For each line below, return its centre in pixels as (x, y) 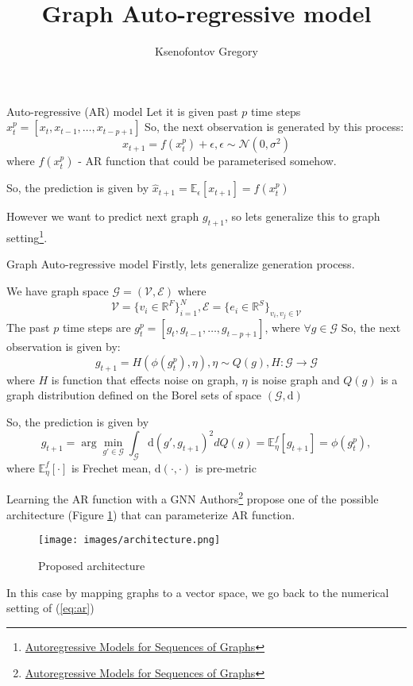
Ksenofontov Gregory (206, 51)
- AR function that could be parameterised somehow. (207, 161)
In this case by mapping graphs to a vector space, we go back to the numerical (198, 592)
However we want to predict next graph (103, 216)
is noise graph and (295, 379)
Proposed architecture (92, 565)
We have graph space (58, 290)
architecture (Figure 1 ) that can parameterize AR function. (151, 514)
